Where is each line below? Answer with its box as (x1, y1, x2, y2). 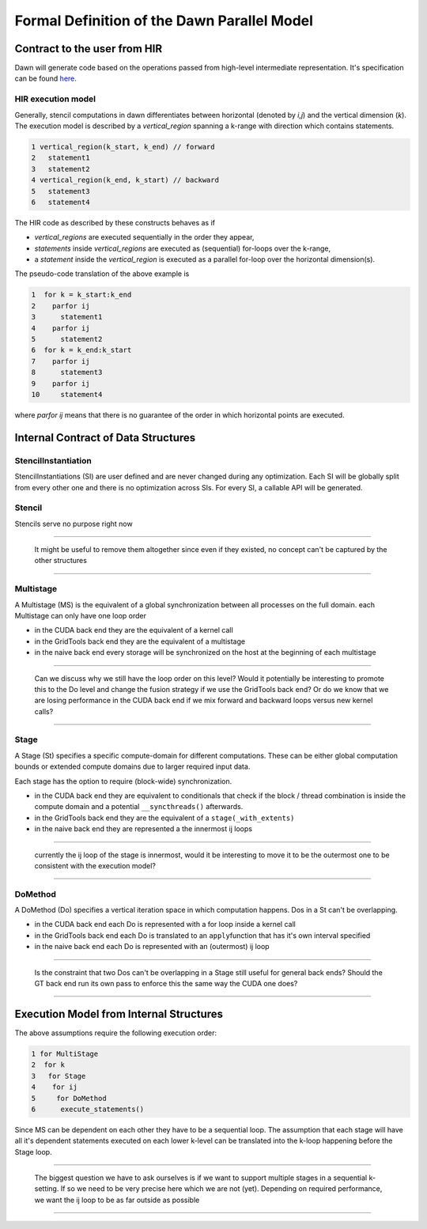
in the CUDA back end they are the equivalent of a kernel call (34, 626, 233, 635)
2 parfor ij (31, 301, 90, 310)
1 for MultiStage (31, 1049, 99, 1058)
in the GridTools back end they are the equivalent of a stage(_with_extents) (34, 813, 295, 822)
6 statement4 (31, 198, 90, 206)
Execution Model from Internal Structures (14, 1007, 224, 1020)
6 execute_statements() (31, 1104, 145, 1114)
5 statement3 (31, 187, 90, 195)
